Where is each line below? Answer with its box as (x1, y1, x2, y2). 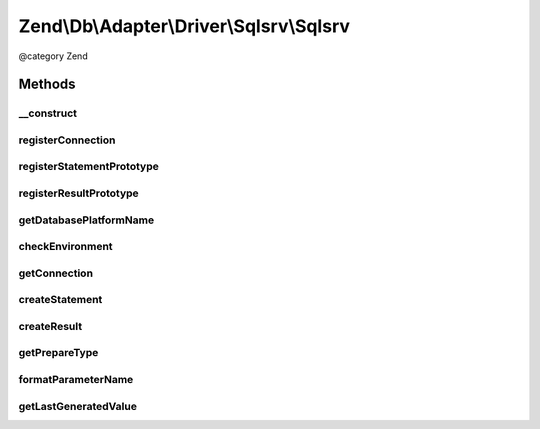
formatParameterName (18, 372, 134, 386)
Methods (18, 76, 76, 93)
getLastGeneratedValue (18, 399, 137, 413)
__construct (18, 106, 78, 120)
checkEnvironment (18, 240, 114, 254)
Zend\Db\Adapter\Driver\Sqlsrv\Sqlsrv (18, 15, 350, 37)
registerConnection (18, 133, 116, 147)
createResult (18, 319, 83, 333)
